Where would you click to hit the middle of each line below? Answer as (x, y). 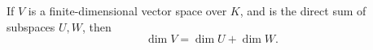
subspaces (31, 26)
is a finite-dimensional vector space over (127, 10)
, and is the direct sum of (303, 10)
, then (97, 26)
